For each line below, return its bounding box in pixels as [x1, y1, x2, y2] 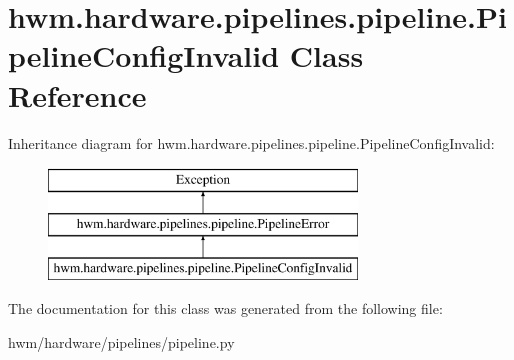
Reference [8, 74, 147, 115]
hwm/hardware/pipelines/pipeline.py [8, 331, 235, 352]
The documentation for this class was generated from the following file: [8, 298, 443, 319]
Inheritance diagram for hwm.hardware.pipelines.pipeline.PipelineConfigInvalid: [8, 132, 495, 153]
